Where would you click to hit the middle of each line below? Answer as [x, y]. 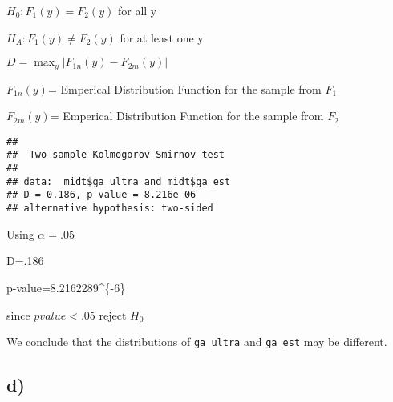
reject [113, 314]
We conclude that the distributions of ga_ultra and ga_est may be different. [197, 342]
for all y [137, 10]
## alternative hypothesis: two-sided [110, 209]
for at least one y [162, 37]
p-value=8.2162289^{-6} [66, 287]
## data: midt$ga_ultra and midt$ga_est [119, 181]
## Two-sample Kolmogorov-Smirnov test [116, 155]
